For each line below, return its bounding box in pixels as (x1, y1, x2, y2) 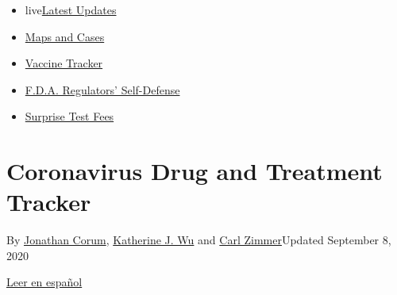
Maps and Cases (25, 28, 105, 44)
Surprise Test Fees (25, 108, 114, 125)
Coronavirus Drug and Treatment (6, 155, 383, 187)
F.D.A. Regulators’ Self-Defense (25, 81, 180, 98)
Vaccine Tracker (25, 55, 103, 71)
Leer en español (6, 274, 83, 290)
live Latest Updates (25, 2, 117, 17)
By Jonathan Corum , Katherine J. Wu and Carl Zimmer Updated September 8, (6, 232, 391, 248)
